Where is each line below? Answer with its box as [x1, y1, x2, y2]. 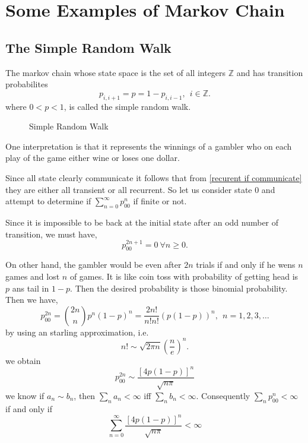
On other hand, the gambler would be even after [5, 258, 182, 271]
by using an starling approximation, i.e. [5, 325, 149, 338]
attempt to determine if [5, 195, 91, 207]
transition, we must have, [5, 227, 97, 240]
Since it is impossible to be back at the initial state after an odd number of [5, 216, 279, 228]
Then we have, [5, 293, 58, 306]
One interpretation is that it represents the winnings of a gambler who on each [5, 140, 292, 152]
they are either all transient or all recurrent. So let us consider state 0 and [5, 183, 275, 195]
